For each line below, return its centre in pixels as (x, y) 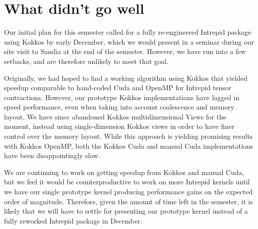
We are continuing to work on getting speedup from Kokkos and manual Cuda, (124, 172)
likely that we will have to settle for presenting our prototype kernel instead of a (126, 211)
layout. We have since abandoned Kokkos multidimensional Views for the (115, 116)
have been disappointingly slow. (52, 155)
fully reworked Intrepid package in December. (73, 220)
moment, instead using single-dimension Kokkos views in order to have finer (119, 126)
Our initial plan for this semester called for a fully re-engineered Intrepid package (128, 32)
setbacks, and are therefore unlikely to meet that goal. (86, 61)
